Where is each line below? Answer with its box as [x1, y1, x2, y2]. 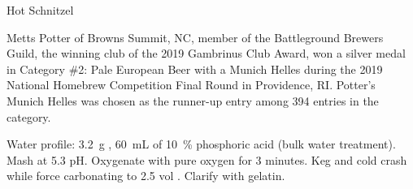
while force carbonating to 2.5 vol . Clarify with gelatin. [7, 167, 285, 184]
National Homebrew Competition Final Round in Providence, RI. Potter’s [7, 76, 376, 93]
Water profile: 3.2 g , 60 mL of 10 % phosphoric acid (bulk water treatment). [7, 135, 396, 152]
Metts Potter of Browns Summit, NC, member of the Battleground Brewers [7, 28, 384, 45]
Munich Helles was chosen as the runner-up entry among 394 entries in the [7, 92, 379, 109]
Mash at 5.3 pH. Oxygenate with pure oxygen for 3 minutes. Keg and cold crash [7, 151, 407, 168]
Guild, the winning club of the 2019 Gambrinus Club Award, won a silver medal [7, 45, 406, 62]
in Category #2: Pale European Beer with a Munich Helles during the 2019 [7, 60, 383, 77]
